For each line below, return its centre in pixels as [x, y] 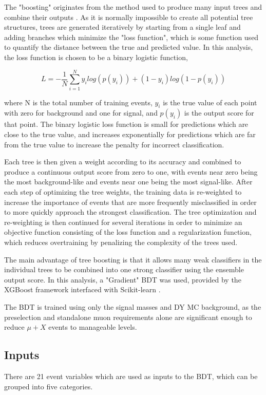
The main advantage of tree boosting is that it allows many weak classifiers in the [133, 259]
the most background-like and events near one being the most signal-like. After [128, 182]
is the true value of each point [210, 102]
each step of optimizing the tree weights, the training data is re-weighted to [123, 192]
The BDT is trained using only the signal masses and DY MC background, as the [133, 306]
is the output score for [219, 113]
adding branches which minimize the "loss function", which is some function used [131, 37]
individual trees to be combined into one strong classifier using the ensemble [124, 269]
